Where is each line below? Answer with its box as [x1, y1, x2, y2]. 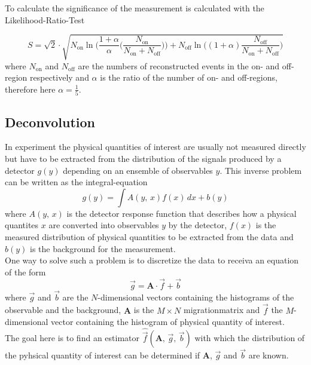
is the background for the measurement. [30, 242, 176, 254]
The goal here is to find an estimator [5, 332, 139, 344]
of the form [5, 265, 46, 278]
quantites [5, 219, 39, 231]
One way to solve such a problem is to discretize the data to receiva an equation [5, 254, 299, 266]
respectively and [30, 71, 89, 84]
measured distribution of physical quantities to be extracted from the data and [5, 231, 294, 243]
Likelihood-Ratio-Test [5, 13, 85, 26]
